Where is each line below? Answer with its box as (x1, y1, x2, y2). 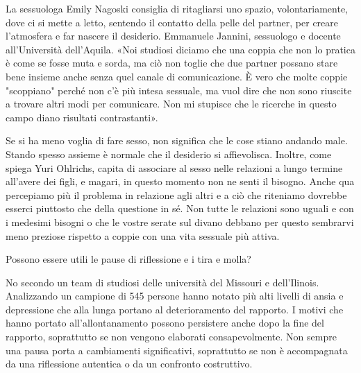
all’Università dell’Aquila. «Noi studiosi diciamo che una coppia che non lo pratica (6, 42, 355, 56)
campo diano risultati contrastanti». (6, 110, 158, 124)
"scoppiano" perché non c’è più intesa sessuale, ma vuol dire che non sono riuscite (6, 83, 352, 97)
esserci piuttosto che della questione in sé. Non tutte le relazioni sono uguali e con (6, 201, 354, 216)
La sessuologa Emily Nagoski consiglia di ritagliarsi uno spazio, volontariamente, (6, 1, 348, 15)
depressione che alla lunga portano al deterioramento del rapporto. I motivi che (6, 302, 344, 316)
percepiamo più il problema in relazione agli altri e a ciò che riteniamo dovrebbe (6, 187, 347, 202)
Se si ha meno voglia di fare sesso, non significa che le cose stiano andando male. (6, 133, 348, 148)
